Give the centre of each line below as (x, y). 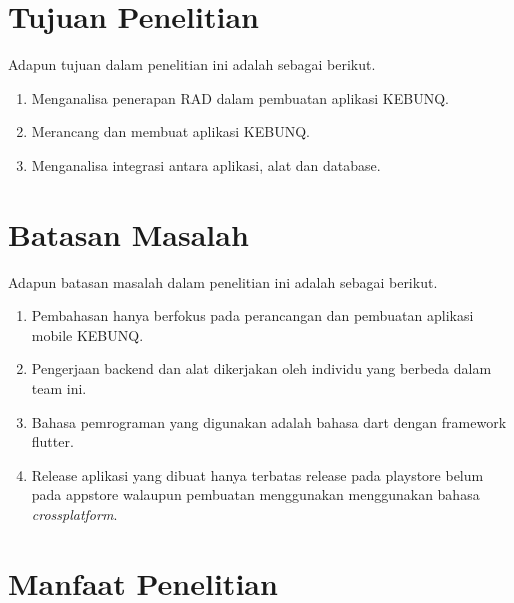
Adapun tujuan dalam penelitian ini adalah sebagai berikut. (192, 64)
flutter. (52, 441)
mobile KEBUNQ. (87, 334)
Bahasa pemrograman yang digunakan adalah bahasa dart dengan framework (269, 421)
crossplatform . (74, 513)
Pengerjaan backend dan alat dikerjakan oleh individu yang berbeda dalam (261, 368)
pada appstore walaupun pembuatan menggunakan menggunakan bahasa (255, 494)
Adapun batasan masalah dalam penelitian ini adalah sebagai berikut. (223, 281)
